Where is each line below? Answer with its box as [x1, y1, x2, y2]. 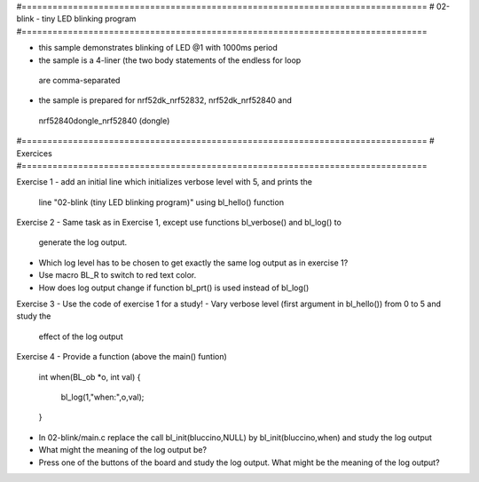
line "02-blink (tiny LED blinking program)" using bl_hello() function [38, 196, 284, 208]
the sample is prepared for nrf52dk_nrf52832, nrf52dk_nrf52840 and [38, 95, 293, 106]
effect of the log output [38, 331, 123, 342]
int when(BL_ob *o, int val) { [38, 371, 141, 382]
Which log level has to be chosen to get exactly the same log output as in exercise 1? [38, 257, 349, 268]
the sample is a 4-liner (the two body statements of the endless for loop [38, 54, 302, 66]
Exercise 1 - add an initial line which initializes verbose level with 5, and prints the [16, 177, 312, 187]
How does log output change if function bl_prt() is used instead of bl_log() [38, 282, 310, 293]
